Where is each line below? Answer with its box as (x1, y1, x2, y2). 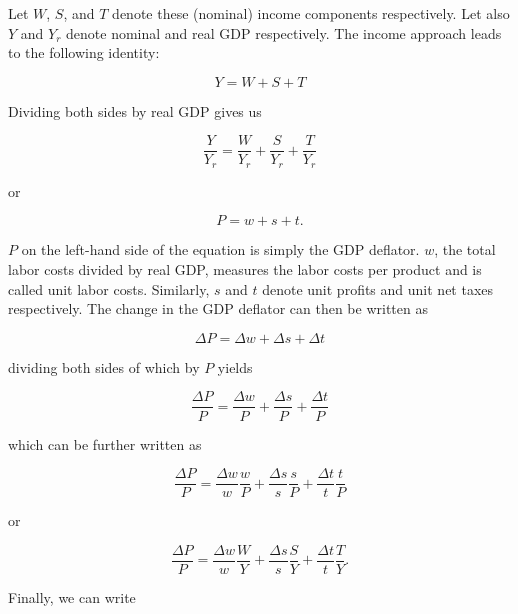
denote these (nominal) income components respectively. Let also (112, 3, 510, 23)
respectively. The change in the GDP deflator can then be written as (8, 298, 428, 319)
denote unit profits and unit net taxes (262, 278, 494, 299)
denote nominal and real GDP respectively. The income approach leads (66, 22, 502, 43)
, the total (434, 239, 496, 260)
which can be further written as (8, 433, 202, 454)
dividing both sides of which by (8, 356, 200, 377)
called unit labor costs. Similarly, (8, 278, 210, 299)
